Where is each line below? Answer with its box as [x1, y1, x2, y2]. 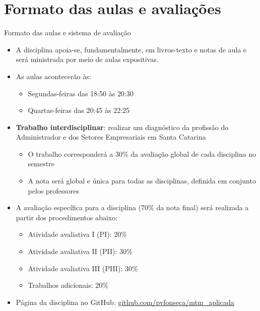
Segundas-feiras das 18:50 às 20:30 [28, 88, 134, 98]
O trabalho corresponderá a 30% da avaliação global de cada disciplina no [28, 148, 256, 159]
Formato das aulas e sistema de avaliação [4, 27, 131, 38]
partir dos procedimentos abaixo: [16, 212, 118, 222]
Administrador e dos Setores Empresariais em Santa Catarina [16, 132, 206, 142]
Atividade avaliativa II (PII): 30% [28, 246, 133, 257]
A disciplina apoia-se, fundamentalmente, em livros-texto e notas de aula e [16, 44, 247, 54]
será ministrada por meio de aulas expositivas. [16, 54, 159, 65]
